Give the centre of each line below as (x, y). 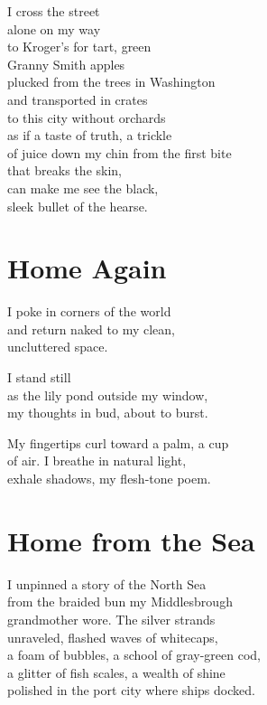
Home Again (87, 268)
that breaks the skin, (64, 170)
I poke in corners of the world (89, 311)
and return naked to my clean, (91, 329)
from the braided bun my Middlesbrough (120, 602)
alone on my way (54, 28)
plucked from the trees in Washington (111, 82)
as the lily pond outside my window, (108, 395)
